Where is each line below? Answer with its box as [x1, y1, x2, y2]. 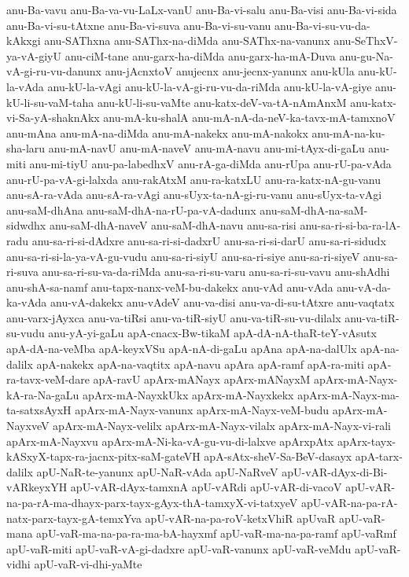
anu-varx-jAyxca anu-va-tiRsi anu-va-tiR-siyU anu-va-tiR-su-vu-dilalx [6, 309, 341, 325]
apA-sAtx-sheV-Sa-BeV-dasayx [204, 448, 352, 465]
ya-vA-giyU [6, 47, 61, 64]
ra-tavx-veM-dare [6, 371, 90, 388]
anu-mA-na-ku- [311, 124, 385, 141]
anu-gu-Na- [339, 47, 393, 64]
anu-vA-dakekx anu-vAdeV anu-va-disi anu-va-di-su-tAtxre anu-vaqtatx [50, 294, 395, 311]
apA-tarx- [355, 448, 403, 465]
